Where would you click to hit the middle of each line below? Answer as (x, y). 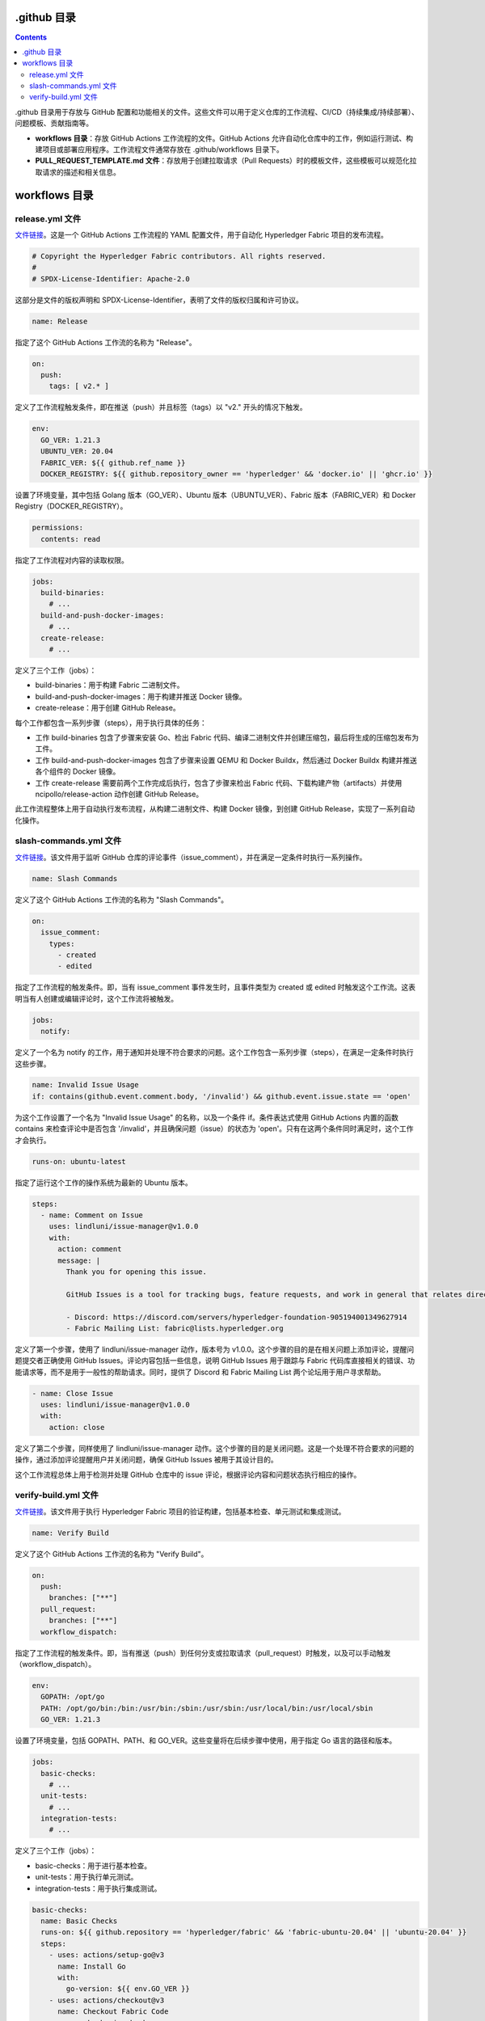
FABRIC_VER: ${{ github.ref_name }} (113, 462)
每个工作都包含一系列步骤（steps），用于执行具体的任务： (111, 723)
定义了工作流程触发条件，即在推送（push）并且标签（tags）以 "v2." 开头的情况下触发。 (161, 407)
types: (62, 943)
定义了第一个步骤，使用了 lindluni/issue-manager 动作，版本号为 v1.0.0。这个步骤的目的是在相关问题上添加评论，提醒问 (215, 1349)
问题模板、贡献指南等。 (54, 123)
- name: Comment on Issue (92, 1215)
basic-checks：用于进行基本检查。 (93, 1865)
